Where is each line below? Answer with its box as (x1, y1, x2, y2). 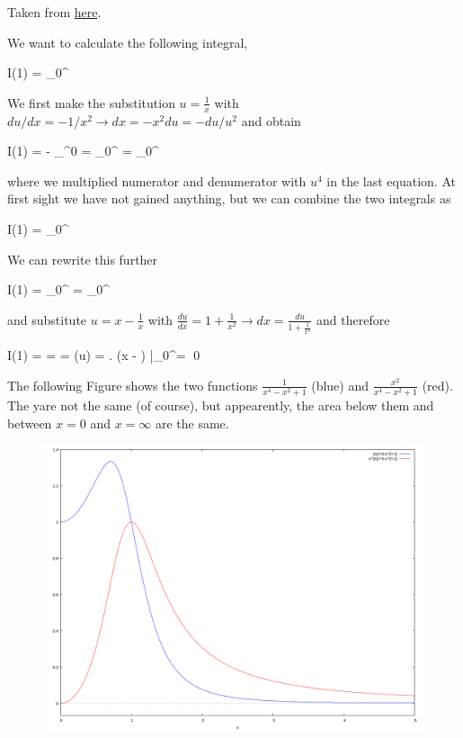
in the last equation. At (326, 171, 456, 190)
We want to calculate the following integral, (7, 32, 248, 51)
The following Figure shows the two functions (7, 375, 258, 394)
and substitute (7, 310, 87, 328)
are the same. (155, 413, 229, 432)
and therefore (316, 310, 390, 328)
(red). (422, 375, 453, 394)
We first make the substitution (7, 93, 175, 112)
